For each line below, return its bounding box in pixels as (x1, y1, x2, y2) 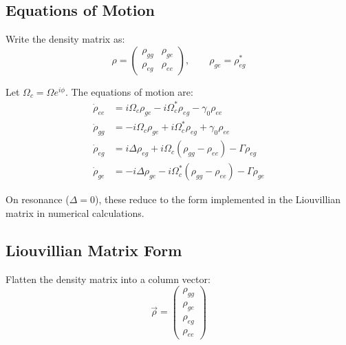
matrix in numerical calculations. (6, 205, 144, 220)
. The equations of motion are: (65, 84, 193, 98)
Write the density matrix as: (6, 32, 125, 46)
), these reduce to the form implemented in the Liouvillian (95, 192, 340, 207)
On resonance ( (6, 192, 69, 207)
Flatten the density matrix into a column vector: (6, 271, 210, 286)
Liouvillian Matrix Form (6, 239, 182, 260)
